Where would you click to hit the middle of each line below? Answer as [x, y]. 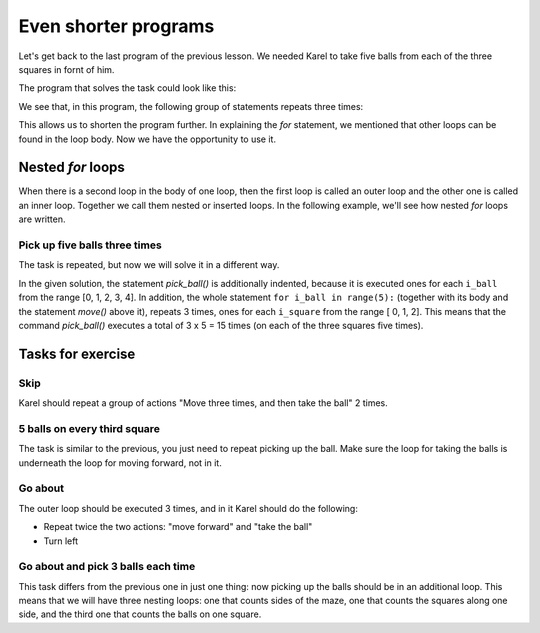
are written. [42, 219]
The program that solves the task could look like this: [127, 88]
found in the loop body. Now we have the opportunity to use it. [147, 139]
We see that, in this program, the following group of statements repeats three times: [191, 106]
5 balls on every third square [89, 428]
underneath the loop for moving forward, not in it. [120, 462]
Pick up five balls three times [90, 245]
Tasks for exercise [77, 353]
